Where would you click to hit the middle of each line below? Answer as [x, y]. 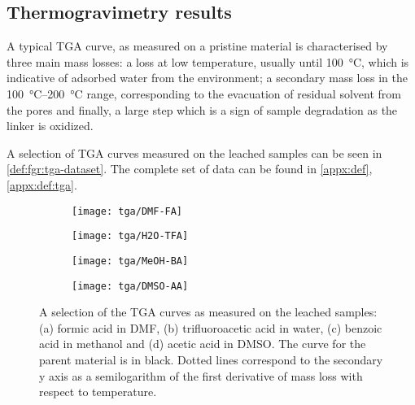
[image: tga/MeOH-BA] [130, 261]
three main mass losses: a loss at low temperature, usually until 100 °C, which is [208, 61]
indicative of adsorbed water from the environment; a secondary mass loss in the [207, 78]
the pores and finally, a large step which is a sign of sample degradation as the [202, 109]
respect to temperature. [98, 392]
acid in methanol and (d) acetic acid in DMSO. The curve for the [203, 344]
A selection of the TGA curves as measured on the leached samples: [208, 312]
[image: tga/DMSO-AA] [130, 286]
